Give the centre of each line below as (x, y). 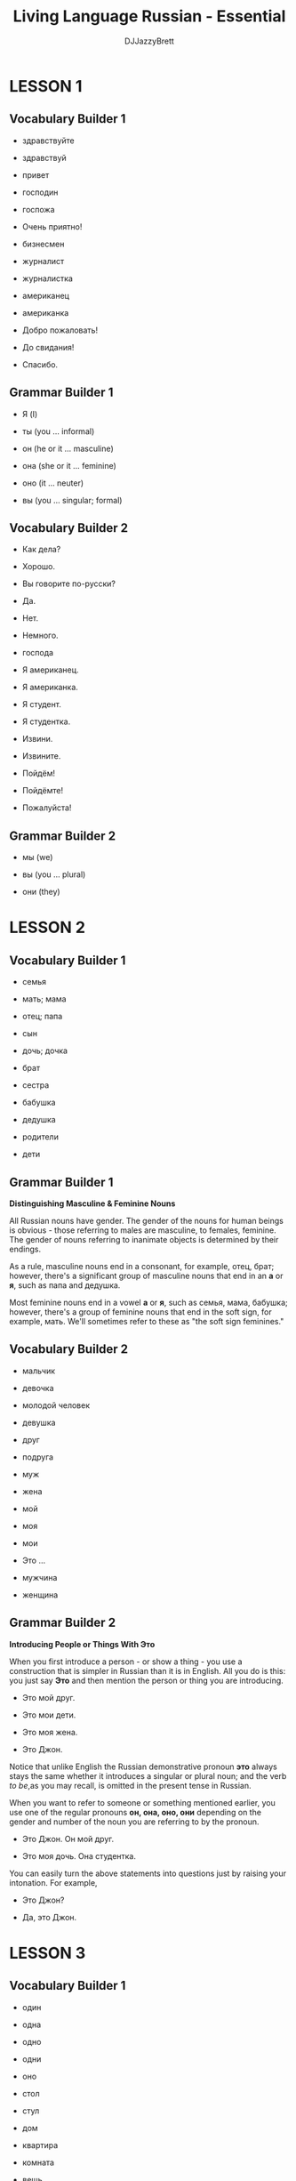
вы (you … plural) (54, 874)
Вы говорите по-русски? (68, 583)
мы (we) (37, 857)
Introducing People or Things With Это (82, 1644)
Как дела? (41, 550)
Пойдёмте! (43, 791)
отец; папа (42, 1017)
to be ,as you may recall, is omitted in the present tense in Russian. (130, 1785)
